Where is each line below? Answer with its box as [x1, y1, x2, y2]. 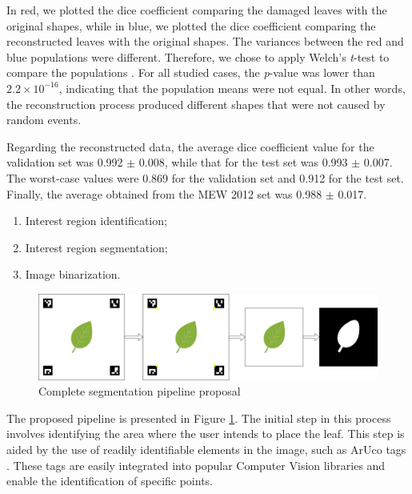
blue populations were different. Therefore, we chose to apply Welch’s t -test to [6, 48, 390, 65]
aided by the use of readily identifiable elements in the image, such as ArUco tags [6, 440, 406, 457]
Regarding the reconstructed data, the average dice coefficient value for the [6, 138, 374, 155]
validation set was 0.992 [6, 154, 123, 171]
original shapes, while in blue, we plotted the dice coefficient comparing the [6, 17, 376, 34]
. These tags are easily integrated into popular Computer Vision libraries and [6, 456, 386, 473]
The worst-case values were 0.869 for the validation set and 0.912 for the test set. [6, 169, 404, 186]
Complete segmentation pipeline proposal [38, 383, 241, 400]
